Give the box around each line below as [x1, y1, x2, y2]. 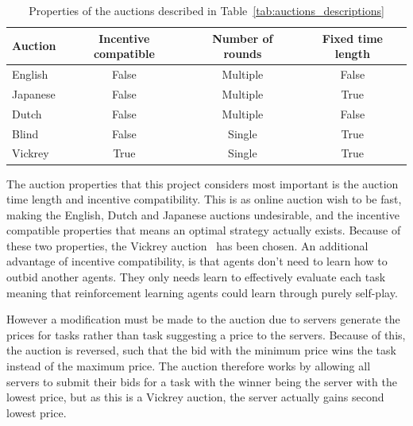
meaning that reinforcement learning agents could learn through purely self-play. [6, 284, 398, 300]
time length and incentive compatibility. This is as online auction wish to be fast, [6, 191, 402, 207]
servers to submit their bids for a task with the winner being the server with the [6, 373, 397, 389]
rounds [223, 45, 262, 62]
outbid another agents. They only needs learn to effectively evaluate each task [6, 269, 386, 285]
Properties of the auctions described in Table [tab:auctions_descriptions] [29, 2, 384, 18]
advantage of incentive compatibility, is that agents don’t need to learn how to [6, 253, 388, 269]
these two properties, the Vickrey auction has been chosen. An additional [6, 237, 369, 254]
